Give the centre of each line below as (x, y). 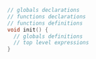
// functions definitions (45, 23)
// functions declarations (47, 17)
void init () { (28, 29)
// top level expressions (52, 43)
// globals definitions (48, 36)
